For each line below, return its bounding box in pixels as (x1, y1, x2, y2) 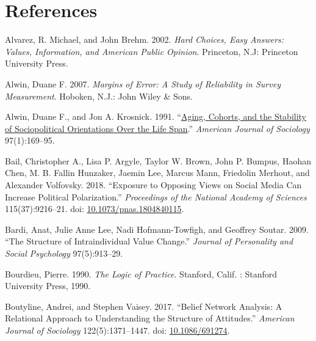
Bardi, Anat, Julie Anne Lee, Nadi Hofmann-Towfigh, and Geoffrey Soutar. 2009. (5, 222, 309, 235)
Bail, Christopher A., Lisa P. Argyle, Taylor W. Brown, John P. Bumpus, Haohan (5, 154, 311, 167)
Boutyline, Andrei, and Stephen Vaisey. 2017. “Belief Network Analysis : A (5, 299, 282, 312)
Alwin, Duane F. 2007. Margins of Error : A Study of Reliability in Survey (5, 77, 281, 90)
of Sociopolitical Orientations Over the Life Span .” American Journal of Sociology (5, 122, 310, 134)
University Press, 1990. (5, 279, 91, 292)
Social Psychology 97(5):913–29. (5, 247, 123, 260)
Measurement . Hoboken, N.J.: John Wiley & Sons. (5, 89, 193, 102)
